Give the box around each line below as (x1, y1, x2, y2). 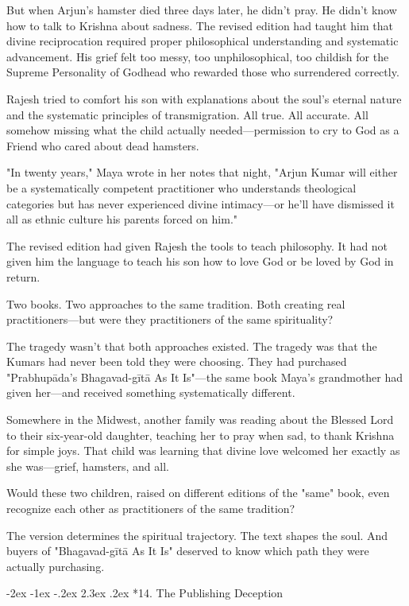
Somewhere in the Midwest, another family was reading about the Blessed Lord (6, 411, 394, 428)
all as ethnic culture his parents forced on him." (6, 211, 238, 227)
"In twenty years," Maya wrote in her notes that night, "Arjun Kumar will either (6, 164, 398, 181)
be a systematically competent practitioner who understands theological (6, 179, 357, 196)
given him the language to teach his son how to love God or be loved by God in (6, 253, 394, 270)
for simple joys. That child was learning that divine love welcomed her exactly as (6, 442, 400, 459)
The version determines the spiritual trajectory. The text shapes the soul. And (6, 526, 388, 543)
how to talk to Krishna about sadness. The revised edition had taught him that (6, 17, 393, 33)
